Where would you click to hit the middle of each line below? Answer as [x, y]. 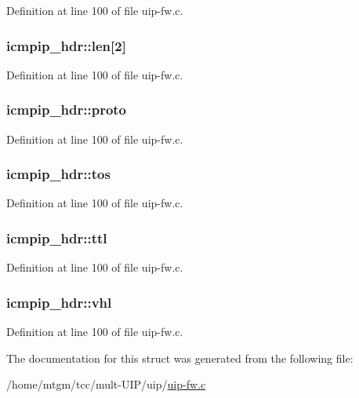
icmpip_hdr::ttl [57, 237]
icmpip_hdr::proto [67, 110]
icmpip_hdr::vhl [59, 302]
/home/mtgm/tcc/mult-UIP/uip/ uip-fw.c [106, 384]
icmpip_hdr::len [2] [66, 45]
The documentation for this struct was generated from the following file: [180, 358]
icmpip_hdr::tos [58, 174]
